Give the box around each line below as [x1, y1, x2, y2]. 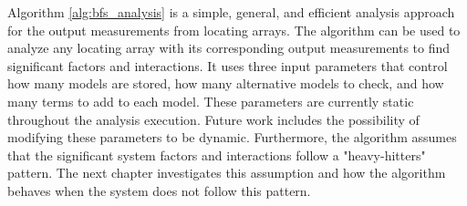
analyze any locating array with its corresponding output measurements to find [7, 38, 451, 57]
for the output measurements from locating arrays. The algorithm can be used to [7, 20, 461, 39]
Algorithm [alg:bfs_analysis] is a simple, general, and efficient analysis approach [7, 3, 455, 21]
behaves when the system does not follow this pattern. [7, 180, 311, 200]
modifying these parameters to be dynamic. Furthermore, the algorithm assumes [7, 128, 457, 147]
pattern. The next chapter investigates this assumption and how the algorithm [7, 163, 446, 182]
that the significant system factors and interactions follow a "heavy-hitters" [7, 145, 426, 164]
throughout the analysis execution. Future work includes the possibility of [7, 109, 420, 129]
